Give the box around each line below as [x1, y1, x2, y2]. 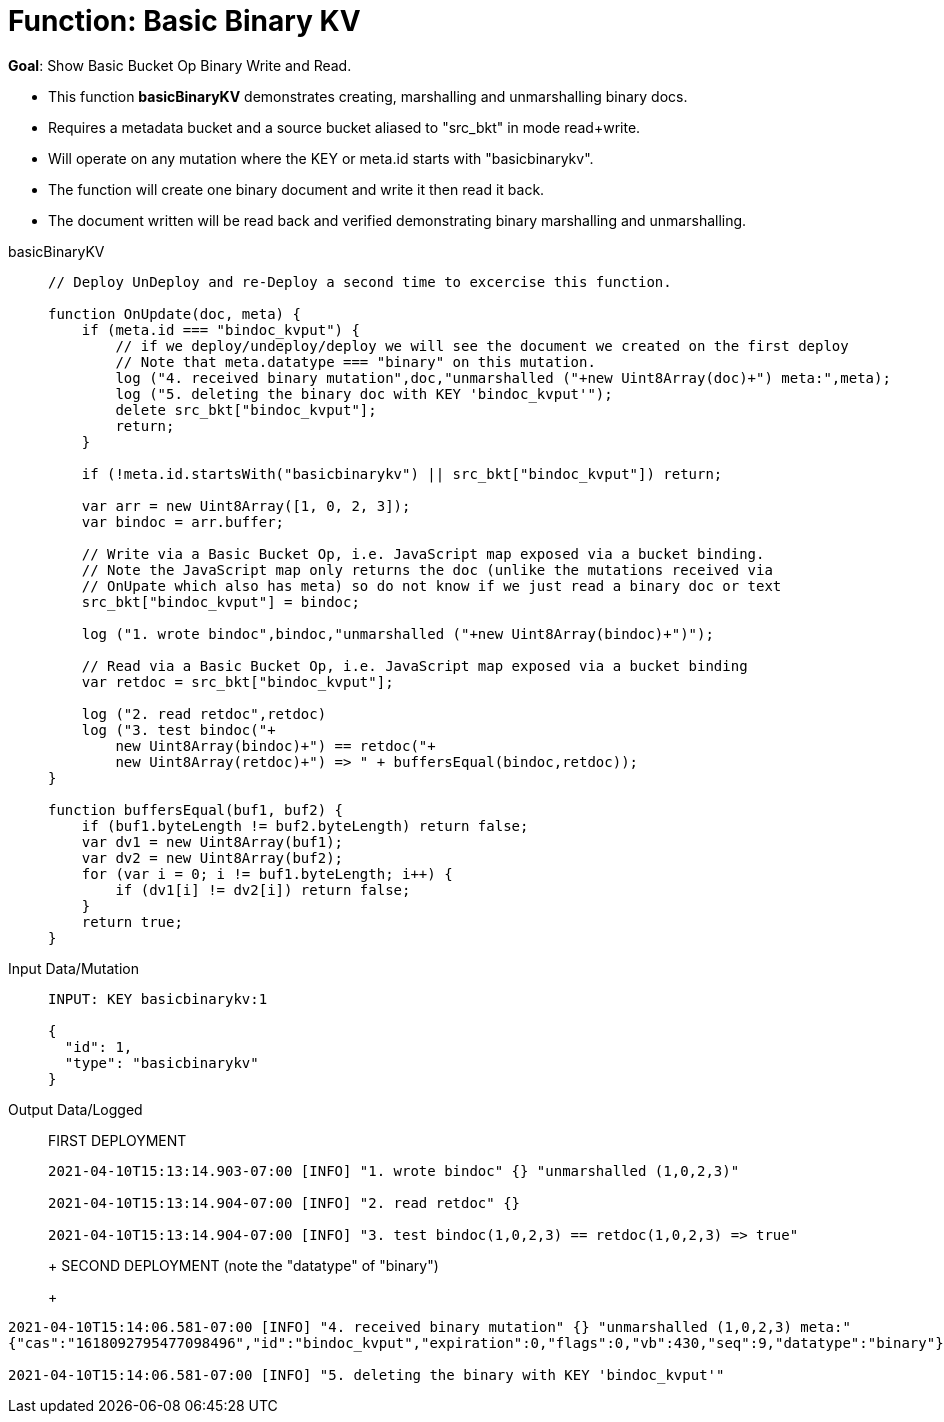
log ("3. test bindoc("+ [81, 721, 276, 738]
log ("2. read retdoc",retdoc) [81, 705, 327, 722]
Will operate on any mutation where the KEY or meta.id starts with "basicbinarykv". [48, 149, 594, 167]
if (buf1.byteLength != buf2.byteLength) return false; [81, 817, 529, 834]
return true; [81, 913, 183, 930]
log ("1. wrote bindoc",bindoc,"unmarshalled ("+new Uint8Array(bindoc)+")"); [81, 625, 714, 642]
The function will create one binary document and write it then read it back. [48, 180, 545, 198]
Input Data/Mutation [8, 959, 139, 977]
